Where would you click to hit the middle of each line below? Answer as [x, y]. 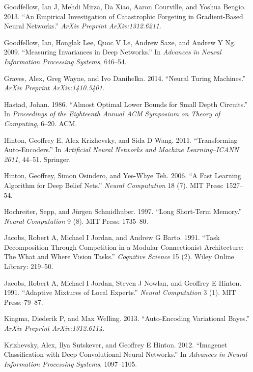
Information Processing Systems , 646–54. [65, 61]
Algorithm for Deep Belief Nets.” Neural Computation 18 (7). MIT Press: [114, 185]
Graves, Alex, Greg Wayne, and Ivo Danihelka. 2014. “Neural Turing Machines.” [125, 78]
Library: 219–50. [29, 266]
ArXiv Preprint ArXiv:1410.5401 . [54, 88]
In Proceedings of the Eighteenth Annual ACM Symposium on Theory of [112, 114]
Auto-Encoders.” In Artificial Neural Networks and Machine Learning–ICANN [122, 149]
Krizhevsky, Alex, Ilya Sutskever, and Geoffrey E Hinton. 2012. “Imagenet [116, 344]
